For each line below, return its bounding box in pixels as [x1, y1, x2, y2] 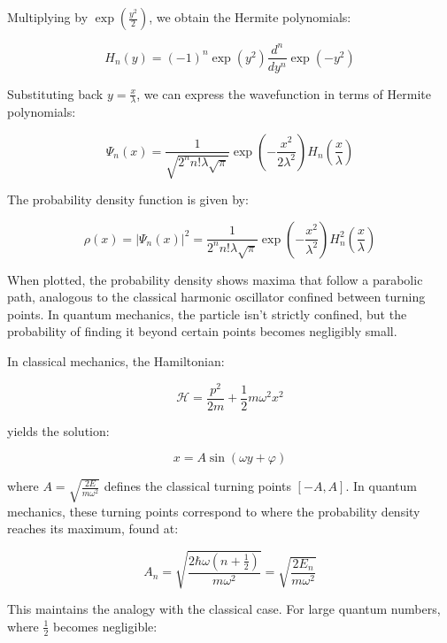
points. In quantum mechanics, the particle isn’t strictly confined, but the [7, 304, 407, 323]
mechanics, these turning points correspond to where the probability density [7, 501, 420, 520]
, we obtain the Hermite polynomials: [149, 8, 351, 26]
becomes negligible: [53, 616, 158, 635]
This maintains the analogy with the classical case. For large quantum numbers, [7, 600, 441, 618]
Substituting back [7, 84, 104, 103]
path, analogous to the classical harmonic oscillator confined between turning [7, 287, 426, 306]
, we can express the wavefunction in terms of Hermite [136, 84, 431, 103]
